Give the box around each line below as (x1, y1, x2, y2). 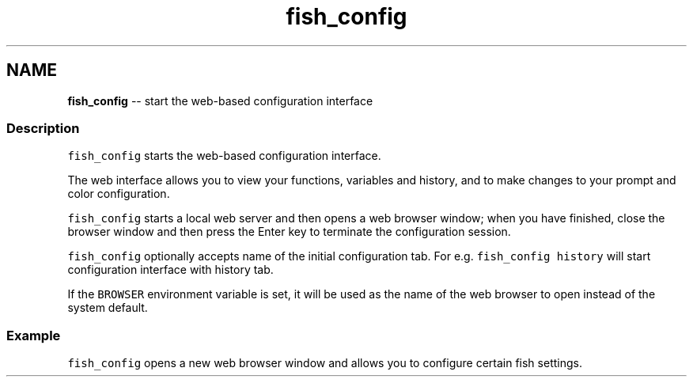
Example (6, 327, 61, 343)
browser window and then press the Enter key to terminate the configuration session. (67, 225, 511, 239)
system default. (67, 301, 148, 315)
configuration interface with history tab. (67, 263, 274, 277)
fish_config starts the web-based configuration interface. (67, 149, 381, 163)
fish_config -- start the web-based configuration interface (67, 93, 373, 108)
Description (6, 119, 80, 136)
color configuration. (67, 187, 170, 201)
